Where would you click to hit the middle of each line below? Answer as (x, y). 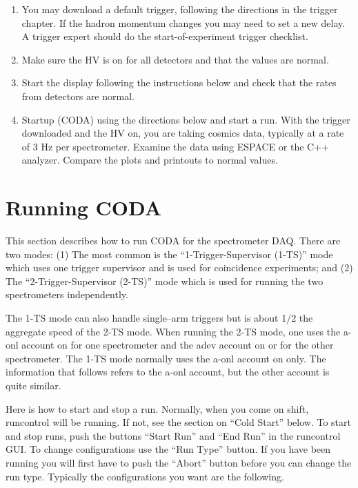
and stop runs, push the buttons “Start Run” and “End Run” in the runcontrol (173, 435)
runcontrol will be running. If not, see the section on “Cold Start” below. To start (178, 422)
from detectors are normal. (78, 96)
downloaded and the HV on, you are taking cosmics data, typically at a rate (183, 133)
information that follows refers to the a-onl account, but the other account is (168, 372)
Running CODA (84, 207)
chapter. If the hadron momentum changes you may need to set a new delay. (183, 22)
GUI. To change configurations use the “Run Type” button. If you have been (168, 449)
